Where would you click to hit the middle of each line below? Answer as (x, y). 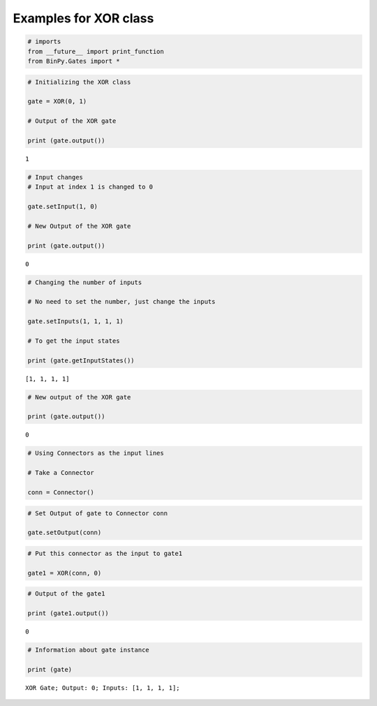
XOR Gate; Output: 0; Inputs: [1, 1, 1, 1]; (103, 687)
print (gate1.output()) (68, 613)
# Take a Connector (61, 473)
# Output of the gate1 (66, 594)
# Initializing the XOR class (79, 82)
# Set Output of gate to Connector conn (97, 513)
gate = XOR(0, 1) (57, 102)
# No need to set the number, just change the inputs (121, 302)
